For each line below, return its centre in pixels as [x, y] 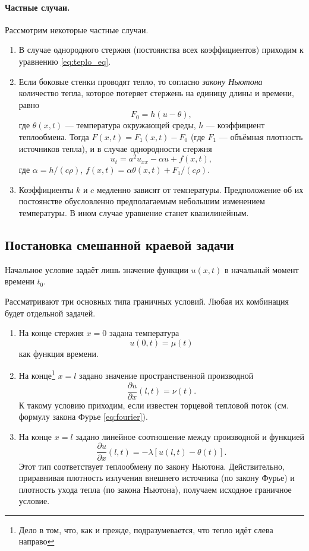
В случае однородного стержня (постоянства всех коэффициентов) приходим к [161, 50]
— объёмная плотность [261, 136]
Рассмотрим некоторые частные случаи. [77, 29]
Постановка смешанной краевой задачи [119, 244]
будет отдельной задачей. [50, 313]
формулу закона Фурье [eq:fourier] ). [83, 417]
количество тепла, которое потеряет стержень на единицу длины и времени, [156, 93]
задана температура [144, 333]
